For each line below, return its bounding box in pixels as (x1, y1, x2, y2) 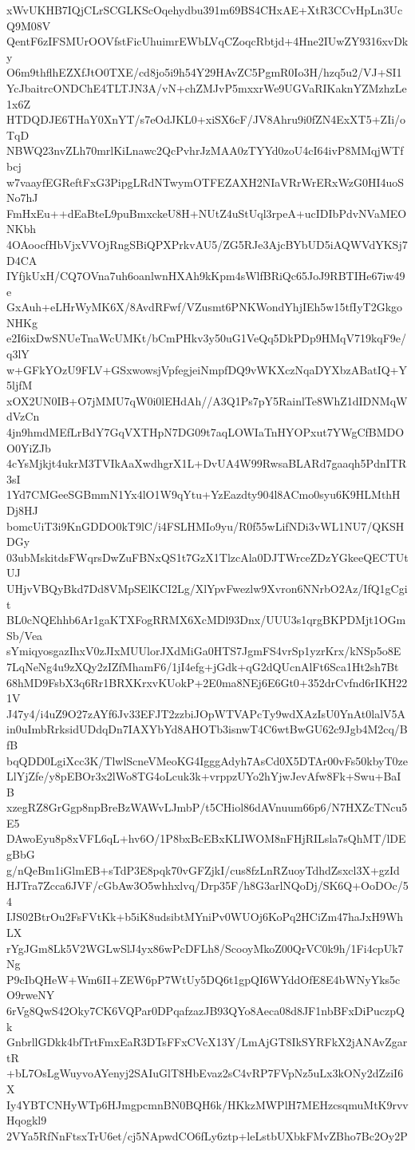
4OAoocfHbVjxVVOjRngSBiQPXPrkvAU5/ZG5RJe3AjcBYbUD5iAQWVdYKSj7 (6, 235, 408, 252)
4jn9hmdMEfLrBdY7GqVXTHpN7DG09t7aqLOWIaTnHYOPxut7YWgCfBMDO (6, 424, 405, 441)
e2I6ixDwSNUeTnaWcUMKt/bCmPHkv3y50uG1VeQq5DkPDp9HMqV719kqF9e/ (6, 330, 407, 346)
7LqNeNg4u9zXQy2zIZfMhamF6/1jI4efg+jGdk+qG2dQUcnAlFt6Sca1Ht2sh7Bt (6, 658, 399, 674)
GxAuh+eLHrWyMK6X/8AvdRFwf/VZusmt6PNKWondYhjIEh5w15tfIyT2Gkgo (6, 298, 403, 315)
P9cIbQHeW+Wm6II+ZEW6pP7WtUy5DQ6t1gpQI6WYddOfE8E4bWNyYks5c (6, 970, 401, 987)
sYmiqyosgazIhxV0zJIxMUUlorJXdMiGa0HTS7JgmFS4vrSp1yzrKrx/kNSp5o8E (6, 642, 401, 659)
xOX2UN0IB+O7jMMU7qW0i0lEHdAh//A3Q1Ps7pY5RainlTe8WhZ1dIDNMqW (6, 392, 408, 409)
